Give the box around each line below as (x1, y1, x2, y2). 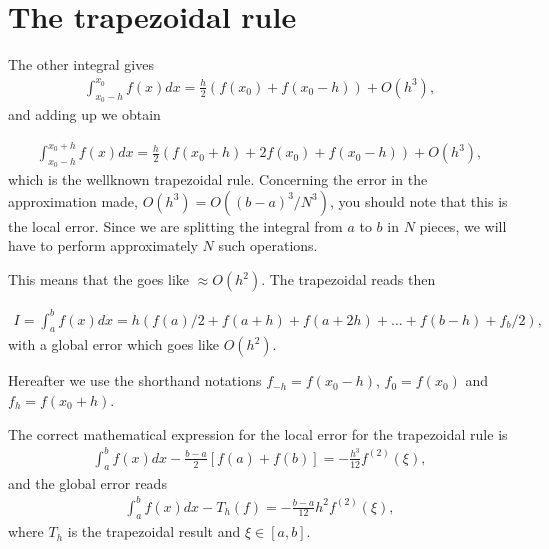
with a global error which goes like (8, 334, 219, 355)
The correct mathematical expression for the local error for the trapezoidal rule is (8, 423, 508, 444)
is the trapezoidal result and (67, 521, 241, 542)
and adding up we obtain (8, 103, 161, 124)
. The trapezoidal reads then (261, 269, 436, 290)
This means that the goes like (8, 269, 190, 290)
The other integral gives (8, 54, 154, 75)
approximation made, (8, 190, 138, 211)
